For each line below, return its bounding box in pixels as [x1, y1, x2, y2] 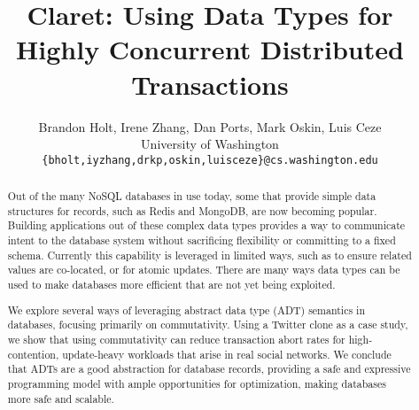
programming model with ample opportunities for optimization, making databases [7, 375, 386, 391]
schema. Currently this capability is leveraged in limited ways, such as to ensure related [7, 247, 412, 262]
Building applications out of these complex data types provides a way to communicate [7, 218, 406, 233]
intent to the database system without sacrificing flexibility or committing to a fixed [7, 233, 396, 248]
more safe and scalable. [7, 391, 114, 406]
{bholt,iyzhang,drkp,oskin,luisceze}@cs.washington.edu [42, 153, 378, 166]
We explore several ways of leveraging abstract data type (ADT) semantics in [7, 302, 366, 317]
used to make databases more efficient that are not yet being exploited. [7, 277, 336, 292]
